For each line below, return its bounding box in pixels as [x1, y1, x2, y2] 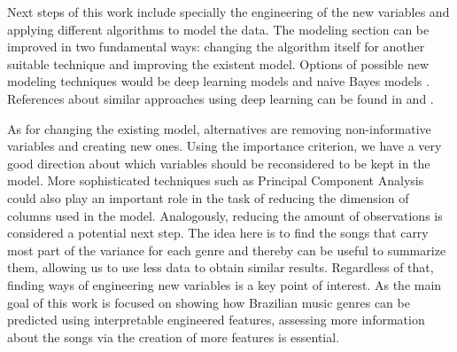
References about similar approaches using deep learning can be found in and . [7, 89, 434, 107]
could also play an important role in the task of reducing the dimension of [7, 188, 409, 207]
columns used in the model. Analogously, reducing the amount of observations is [7, 206, 443, 224]
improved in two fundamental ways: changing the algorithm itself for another [7, 37, 425, 56]
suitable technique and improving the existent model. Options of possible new [7, 54, 430, 73]
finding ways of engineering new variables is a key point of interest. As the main [7, 275, 442, 293]
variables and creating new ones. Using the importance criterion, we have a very [7, 137, 442, 155]
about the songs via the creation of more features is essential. [7, 327, 340, 346]
